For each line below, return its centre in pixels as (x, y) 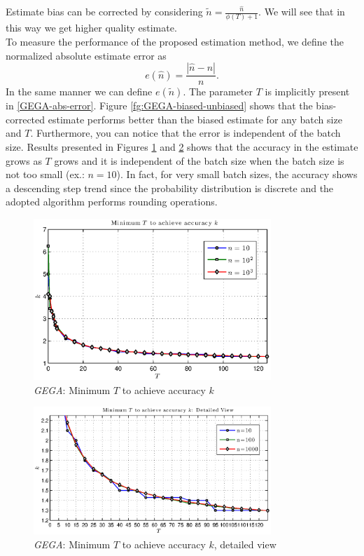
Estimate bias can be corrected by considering (104, 11)
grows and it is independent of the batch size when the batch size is (199, 160)
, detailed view (245, 544)
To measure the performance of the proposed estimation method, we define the (175, 41)
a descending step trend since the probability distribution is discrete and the (170, 188)
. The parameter (218, 91)
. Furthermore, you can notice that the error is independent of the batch (185, 133)
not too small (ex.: (45, 174)
